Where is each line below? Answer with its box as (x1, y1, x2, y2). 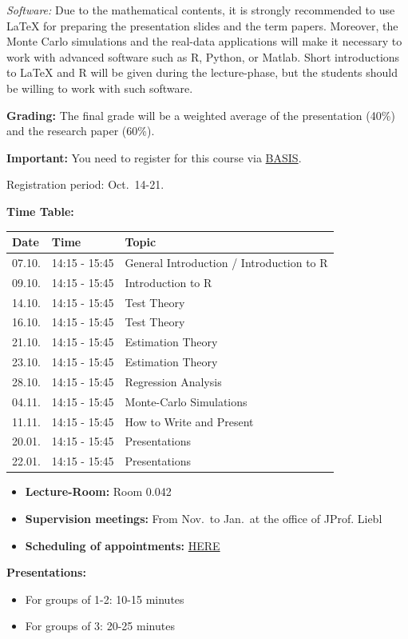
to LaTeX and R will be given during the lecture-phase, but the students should (6, 64, 398, 81)
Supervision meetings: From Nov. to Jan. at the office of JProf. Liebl (25, 510, 382, 526)
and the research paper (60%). (6, 122, 155, 139)
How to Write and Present (125, 413, 254, 429)
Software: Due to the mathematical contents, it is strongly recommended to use (6, 2, 395, 18)
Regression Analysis (125, 373, 222, 389)
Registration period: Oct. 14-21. (6, 176, 164, 193)
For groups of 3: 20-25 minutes (25, 617, 175, 634)
